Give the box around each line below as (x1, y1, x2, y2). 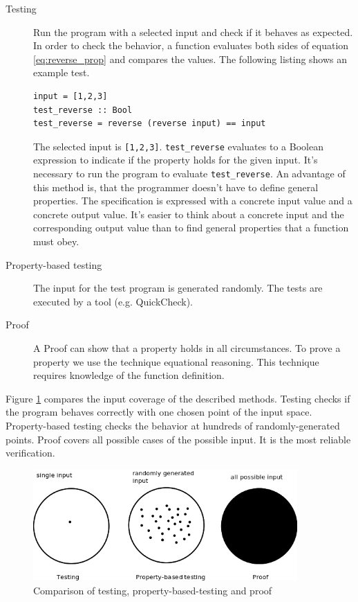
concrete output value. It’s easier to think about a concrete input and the (33, 206, 344, 221)
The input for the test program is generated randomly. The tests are (33, 281, 323, 295)
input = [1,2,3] (33, 91, 108, 101)
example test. (33, 65, 90, 80)
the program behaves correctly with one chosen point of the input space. (6, 405, 312, 419)
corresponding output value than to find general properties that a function (33, 220, 349, 235)
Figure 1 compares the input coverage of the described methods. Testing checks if (6, 391, 350, 405)
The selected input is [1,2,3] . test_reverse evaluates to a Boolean (33, 139, 323, 153)
